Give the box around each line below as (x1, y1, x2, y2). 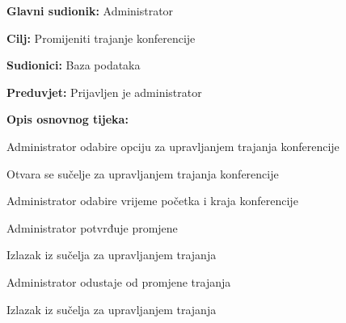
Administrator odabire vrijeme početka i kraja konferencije (6, 192, 298, 209)
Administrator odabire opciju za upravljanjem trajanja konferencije (6, 137, 340, 154)
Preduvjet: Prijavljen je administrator (6, 83, 202, 100)
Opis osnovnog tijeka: (6, 111, 129, 128)
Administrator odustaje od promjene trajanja (6, 273, 231, 290)
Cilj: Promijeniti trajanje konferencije (6, 29, 196, 46)
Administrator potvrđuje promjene (6, 219, 178, 236)
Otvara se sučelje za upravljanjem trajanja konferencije (6, 165, 279, 182)
